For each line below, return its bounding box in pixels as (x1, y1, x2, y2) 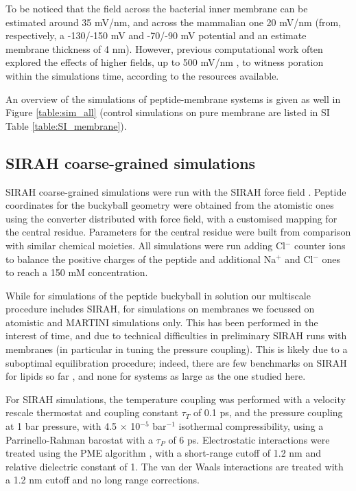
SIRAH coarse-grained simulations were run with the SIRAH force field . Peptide (5, 184, 346, 198)
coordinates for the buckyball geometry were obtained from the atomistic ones (5, 198, 334, 212)
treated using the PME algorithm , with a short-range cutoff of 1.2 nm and (5, 446, 322, 460)
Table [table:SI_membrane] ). (5, 118, 127, 133)
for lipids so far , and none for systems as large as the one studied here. (5, 369, 306, 383)
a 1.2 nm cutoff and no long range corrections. (5, 472, 200, 487)
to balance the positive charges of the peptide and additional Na (5, 251, 276, 266)
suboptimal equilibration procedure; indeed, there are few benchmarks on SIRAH (5, 355, 347, 369)
